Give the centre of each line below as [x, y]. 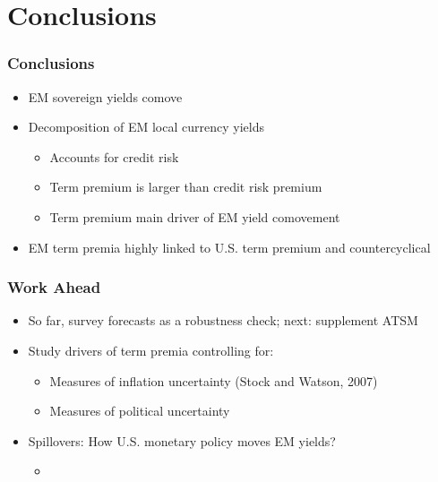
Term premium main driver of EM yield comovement [195, 216]
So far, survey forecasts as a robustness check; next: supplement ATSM [223, 320]
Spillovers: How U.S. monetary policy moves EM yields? [182, 440]
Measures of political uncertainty [140, 411]
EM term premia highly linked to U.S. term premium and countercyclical [229, 247]
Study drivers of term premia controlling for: [151, 350]
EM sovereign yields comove [105, 96]
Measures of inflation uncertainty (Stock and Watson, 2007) [214, 380]
